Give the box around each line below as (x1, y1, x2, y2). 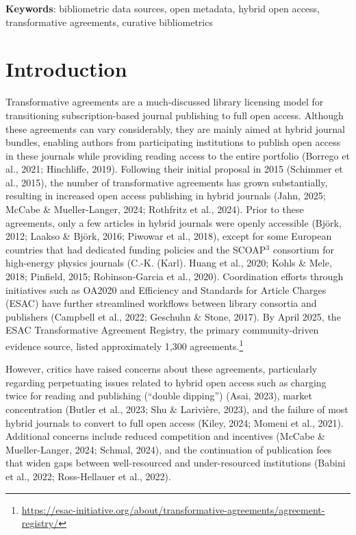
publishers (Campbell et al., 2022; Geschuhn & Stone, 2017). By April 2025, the (5, 309, 341, 323)
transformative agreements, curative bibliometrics (5, 14, 213, 29)
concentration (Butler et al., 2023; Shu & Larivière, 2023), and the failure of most (5, 402, 348, 416)
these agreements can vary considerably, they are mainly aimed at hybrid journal (5, 121, 345, 136)
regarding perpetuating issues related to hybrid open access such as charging (5, 375, 327, 389)
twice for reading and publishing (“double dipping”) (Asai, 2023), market (5, 388, 312, 403)
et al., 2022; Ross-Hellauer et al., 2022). (5, 469, 171, 483)
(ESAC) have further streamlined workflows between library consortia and (5, 296, 317, 310)
